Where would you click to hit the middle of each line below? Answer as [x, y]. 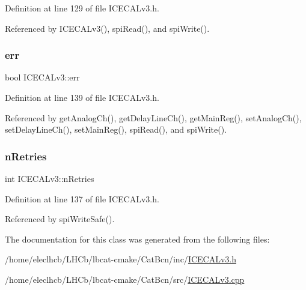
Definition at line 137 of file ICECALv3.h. [82, 198]
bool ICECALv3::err [42, 77]
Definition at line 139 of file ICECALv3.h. [82, 97]
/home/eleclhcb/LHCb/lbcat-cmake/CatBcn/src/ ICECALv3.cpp [125, 279]
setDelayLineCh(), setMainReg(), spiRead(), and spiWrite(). [116, 129]
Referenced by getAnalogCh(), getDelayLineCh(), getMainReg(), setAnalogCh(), [153, 117]
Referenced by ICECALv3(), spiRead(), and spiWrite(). [107, 28]
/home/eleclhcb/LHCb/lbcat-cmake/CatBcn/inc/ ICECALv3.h [121, 259]
